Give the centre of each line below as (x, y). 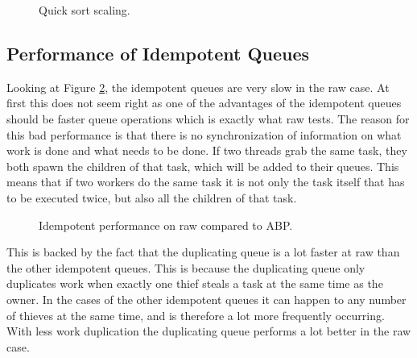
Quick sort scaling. (85, 10)
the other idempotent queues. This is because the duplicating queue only (186, 267)
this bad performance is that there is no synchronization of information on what (204, 134)
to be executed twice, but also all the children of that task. (152, 197)
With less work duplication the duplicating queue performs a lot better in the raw (209, 331)
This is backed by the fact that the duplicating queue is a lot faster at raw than (203, 252)
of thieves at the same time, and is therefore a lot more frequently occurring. (196, 315)
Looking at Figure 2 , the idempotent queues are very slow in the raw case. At (198, 87)
